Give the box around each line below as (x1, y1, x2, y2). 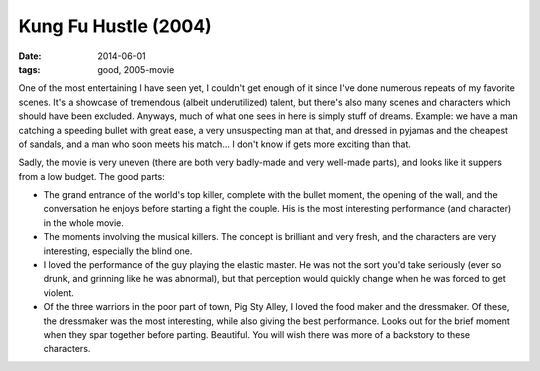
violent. (43, 286, 75, 299)
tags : (18, 63, 41, 75)
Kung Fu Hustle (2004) (18, 15, 212, 37)
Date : (18, 50, 42, 62)
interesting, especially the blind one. (43, 245, 193, 257)
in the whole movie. (43, 216, 125, 229)
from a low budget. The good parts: (18, 170, 165, 182)
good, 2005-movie (97, 63, 175, 75)
